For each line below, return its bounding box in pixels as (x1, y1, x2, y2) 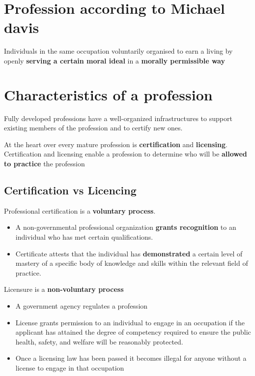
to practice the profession (4, 158, 85, 168)
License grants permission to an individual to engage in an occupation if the (15, 317, 245, 327)
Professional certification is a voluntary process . (4, 205, 156, 216)
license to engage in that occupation (15, 362, 124, 373)
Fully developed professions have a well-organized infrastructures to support (4, 113, 232, 123)
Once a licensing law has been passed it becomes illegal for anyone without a (15, 353, 247, 363)
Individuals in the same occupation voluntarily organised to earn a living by (4, 46, 233, 56)
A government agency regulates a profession (15, 300, 148, 311)
